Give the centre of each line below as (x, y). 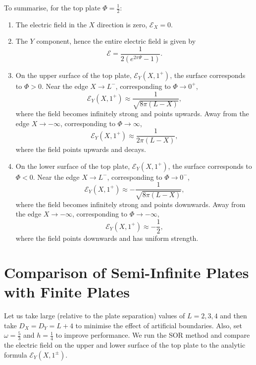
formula (16, 354)
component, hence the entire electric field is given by (116, 41)
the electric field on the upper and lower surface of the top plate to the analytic (125, 345)
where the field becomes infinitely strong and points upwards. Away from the (132, 113)
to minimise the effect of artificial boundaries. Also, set (159, 325)
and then (233, 316)
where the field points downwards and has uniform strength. (107, 238)
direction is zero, (122, 24)
